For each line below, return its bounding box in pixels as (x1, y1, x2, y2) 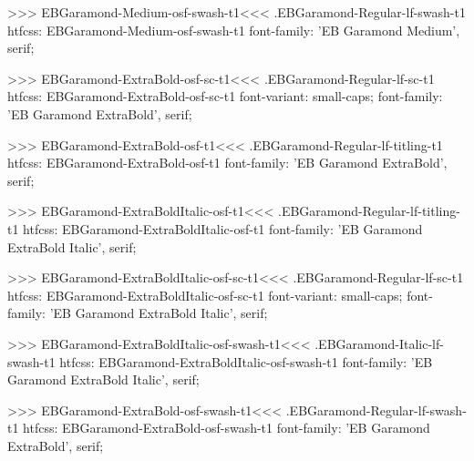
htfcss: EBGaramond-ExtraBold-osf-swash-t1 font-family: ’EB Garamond (23, 418, 430, 437)
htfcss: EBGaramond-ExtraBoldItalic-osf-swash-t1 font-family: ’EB (59, 352, 433, 371)
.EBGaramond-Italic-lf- (314, 333, 444, 353)
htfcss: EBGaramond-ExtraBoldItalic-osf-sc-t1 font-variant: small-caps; (7, 285, 403, 304)
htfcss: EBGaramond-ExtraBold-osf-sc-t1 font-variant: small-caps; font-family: (7, 87, 443, 106)
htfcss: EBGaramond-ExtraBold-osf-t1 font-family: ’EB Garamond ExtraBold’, (7, 153, 448, 172)
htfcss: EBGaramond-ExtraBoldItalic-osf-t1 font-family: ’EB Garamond (23, 219, 423, 238)
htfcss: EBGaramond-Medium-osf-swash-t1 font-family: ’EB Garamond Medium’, (7, 20, 460, 39)
